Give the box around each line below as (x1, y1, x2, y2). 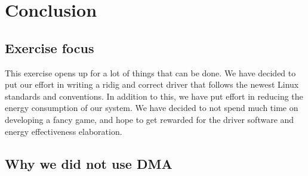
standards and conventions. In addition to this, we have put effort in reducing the (5, 89, 303, 102)
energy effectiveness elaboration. (5, 125, 122, 137)
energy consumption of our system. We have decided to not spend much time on (5, 101, 298, 114)
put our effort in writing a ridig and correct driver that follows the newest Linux (5, 78, 299, 91)
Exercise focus (5, 38, 94, 57)
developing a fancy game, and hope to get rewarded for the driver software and (5, 113, 294, 125)
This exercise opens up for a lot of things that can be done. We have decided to (5, 66, 296, 79)
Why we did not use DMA (5, 154, 173, 172)
